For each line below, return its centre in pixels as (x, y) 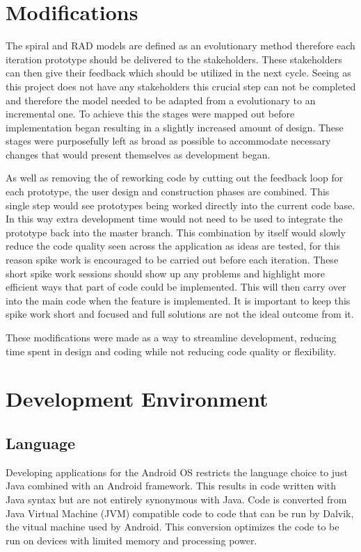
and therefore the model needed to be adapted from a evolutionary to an (161, 100)
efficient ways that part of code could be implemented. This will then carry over (176, 287)
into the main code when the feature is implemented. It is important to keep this (178, 300)
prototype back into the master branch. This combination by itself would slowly (176, 232)
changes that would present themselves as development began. (138, 154)
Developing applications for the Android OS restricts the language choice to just (177, 472)
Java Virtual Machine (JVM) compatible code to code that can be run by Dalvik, (180, 513)
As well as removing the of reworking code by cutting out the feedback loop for (175, 178)
